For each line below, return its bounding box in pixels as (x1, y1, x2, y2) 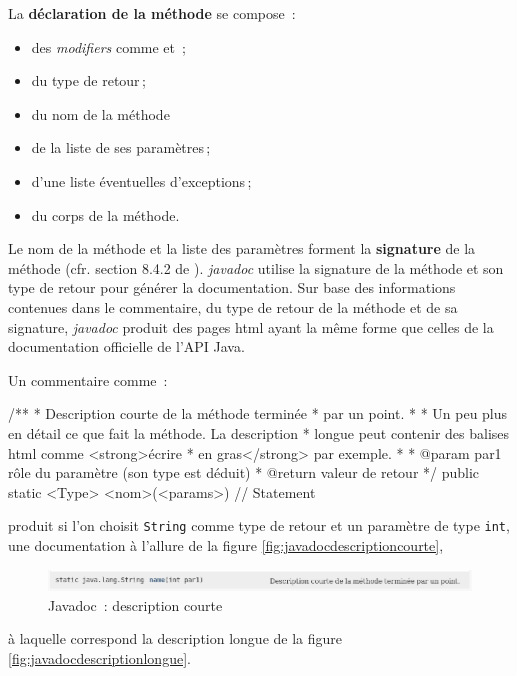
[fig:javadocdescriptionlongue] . (8, 648, 191, 669)
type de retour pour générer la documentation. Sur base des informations (8, 277, 456, 298)
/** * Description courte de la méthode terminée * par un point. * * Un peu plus (8, 403, 508, 424)
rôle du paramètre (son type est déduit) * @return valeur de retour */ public (8, 462, 480, 483)
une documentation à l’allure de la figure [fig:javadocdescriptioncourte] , (8, 534, 444, 555)
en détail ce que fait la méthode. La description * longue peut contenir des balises (8, 422, 510, 443)
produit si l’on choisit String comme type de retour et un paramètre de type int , (8, 515, 510, 536)
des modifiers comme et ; (31, 36, 186, 57)
